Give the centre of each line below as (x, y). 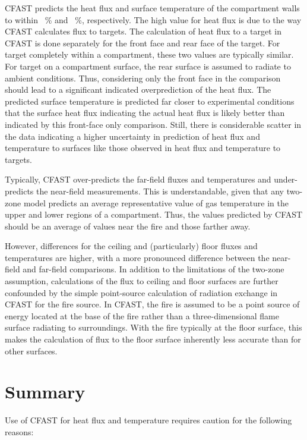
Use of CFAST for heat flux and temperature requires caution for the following (148, 420)
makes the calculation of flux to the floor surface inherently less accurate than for (153, 339)
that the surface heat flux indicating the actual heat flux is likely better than (145, 113)
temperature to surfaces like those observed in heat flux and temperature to (143, 148)
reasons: (19, 431)
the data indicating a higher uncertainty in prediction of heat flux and (132, 136)
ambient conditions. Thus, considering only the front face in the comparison (143, 78)
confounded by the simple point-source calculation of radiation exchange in (141, 292)
